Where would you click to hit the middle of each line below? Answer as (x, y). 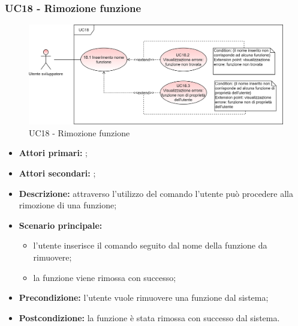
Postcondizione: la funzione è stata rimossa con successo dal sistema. (149, 317)
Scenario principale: (61, 225)
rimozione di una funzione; (68, 205)
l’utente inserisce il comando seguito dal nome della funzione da (150, 245)
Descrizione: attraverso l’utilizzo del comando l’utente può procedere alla (156, 193)
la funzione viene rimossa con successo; (105, 277)
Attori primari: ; (53, 153)
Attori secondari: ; (57, 173)
